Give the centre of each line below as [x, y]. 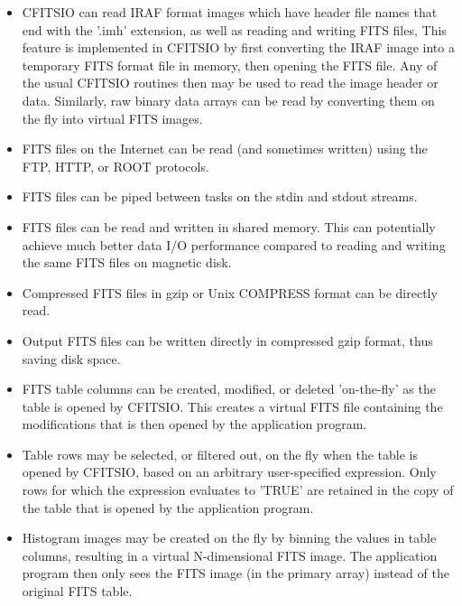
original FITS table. [77, 591]
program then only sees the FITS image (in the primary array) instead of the [236, 573]
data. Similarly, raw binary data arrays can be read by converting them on [228, 100]
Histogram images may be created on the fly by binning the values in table [229, 538]
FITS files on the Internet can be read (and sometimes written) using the [225, 149]
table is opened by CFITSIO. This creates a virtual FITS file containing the [232, 406]
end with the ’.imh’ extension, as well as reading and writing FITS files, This [234, 29]
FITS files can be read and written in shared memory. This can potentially [229, 226]
